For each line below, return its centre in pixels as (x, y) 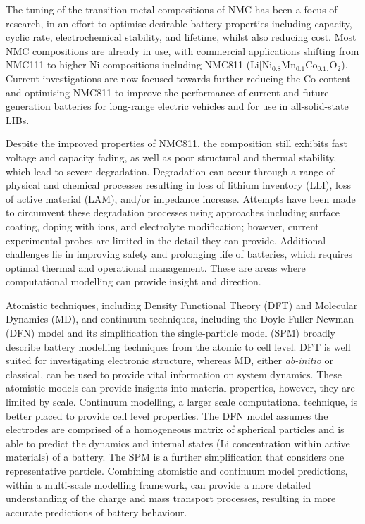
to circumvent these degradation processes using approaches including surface (173, 212)
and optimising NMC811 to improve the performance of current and (153, 92)
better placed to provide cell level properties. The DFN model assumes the (167, 415)
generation (28, 106)
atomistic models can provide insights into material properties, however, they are (180, 388)
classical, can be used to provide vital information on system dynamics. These (174, 374)
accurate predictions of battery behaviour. (97, 512)
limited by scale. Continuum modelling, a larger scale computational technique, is (182, 402)
